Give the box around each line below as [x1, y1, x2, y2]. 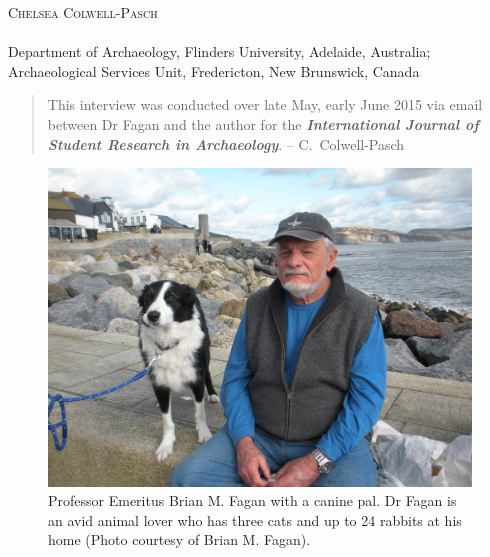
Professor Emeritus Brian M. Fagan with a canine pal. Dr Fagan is [48, 490, 457, 511]
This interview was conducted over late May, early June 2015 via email [47, 94, 483, 115]
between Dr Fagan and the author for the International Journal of [47, 113, 479, 134]
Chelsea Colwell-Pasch [8, 2, 158, 22]
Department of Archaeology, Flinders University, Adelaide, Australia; [8, 41, 431, 62]
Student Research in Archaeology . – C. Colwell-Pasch [47, 133, 405, 154]
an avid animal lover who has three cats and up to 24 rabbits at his [48, 509, 462, 530]
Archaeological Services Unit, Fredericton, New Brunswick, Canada [8, 60, 420, 81]
